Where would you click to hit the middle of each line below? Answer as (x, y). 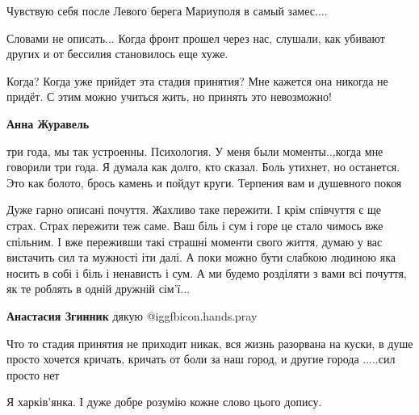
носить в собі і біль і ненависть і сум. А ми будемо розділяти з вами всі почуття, (207, 272)
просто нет (33, 374)
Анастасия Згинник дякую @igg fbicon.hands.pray (132, 315)
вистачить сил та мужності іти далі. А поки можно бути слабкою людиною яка (201, 257)
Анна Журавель (48, 123)
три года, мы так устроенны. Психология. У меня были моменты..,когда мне (195, 151)
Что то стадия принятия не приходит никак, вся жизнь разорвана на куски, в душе (210, 343)
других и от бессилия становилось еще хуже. (117, 54)
